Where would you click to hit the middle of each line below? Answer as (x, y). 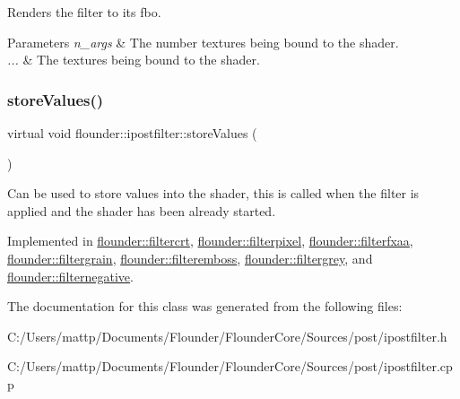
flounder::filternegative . (70, 276)
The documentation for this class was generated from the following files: (205, 306)
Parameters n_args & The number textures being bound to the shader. (203, 42)
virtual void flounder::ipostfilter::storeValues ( (132, 133)
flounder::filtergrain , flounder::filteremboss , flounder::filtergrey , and (190, 258)
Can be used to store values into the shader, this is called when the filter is (213, 193)
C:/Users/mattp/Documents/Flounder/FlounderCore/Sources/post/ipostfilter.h (227, 336)
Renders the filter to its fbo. (84, 12)
